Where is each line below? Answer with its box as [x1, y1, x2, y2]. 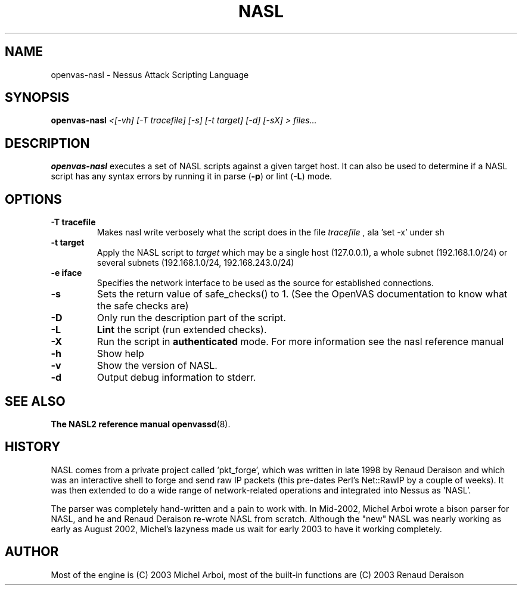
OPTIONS [5, 191, 62, 207]
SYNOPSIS [5, 90, 70, 105]
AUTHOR [5, 544, 59, 560]
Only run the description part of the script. [97, 312, 286, 324]
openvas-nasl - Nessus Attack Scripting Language [51, 69, 249, 80]
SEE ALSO [5, 393, 66, 409]
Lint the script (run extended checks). [97, 324, 267, 336]
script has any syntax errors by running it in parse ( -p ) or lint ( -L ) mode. [51, 171, 333, 182]
